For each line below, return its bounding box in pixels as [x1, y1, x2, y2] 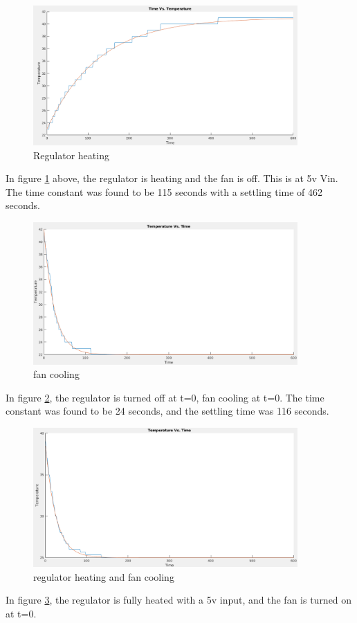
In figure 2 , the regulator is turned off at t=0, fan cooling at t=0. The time [6, 390, 324, 404]
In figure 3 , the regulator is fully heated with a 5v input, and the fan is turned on [6, 593, 352, 607]
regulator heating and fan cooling [33, 569, 174, 584]
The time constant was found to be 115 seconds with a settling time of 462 [6, 184, 323, 199]
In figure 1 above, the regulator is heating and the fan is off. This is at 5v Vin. [6, 171, 338, 186]
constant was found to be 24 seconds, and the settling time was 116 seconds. [6, 404, 329, 418]
